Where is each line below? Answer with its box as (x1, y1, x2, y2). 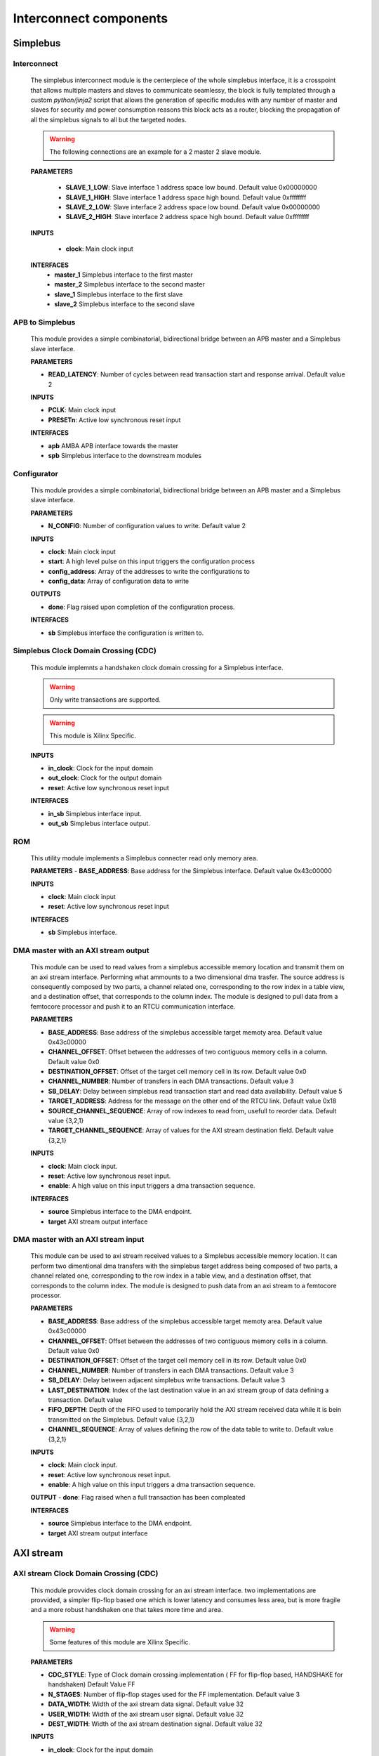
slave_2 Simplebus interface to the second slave (54, 300, 195, 308)
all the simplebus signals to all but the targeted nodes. (30, 115, 187, 124)
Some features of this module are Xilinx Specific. (49, 1638, 191, 1646)
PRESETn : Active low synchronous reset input (48, 415, 181, 424)
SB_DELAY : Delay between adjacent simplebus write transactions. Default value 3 (48, 1376, 286, 1384)
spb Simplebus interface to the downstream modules (48, 452, 202, 460)
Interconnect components (13, 11, 168, 26)
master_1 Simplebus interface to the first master (54, 270, 193, 279)
